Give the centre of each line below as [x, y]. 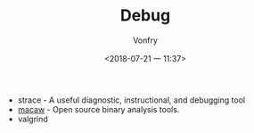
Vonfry [145, 40]
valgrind [33, 119]
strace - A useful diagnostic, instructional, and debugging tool [131, 100]
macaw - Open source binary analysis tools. [98, 109]
